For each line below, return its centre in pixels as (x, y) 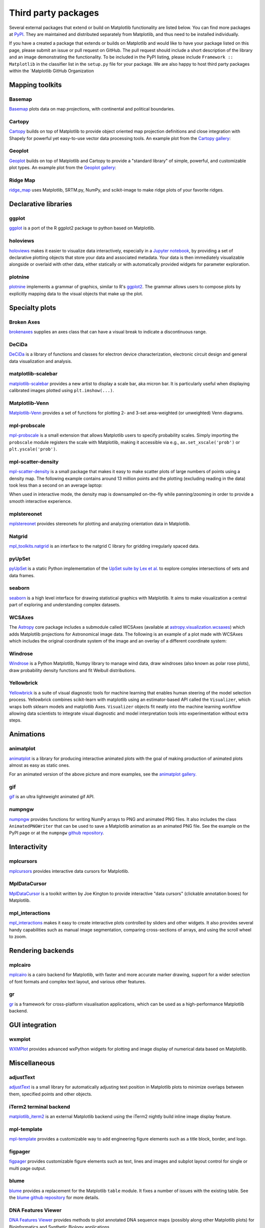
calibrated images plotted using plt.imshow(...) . (62, 391)
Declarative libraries (41, 204)
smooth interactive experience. (40, 501)
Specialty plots (33, 308)
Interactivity (28, 847)
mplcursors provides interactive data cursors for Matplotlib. (69, 871)
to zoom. (18, 936)
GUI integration (33, 1025)
